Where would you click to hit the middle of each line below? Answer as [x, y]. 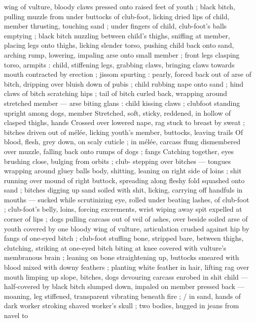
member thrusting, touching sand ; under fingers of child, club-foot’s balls [115, 26]
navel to [16, 315]
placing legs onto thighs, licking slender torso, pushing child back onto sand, [119, 45]
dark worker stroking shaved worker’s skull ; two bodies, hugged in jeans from [122, 306]
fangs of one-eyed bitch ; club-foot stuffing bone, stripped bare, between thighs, [124, 238]
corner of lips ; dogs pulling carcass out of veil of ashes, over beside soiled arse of [126, 219]
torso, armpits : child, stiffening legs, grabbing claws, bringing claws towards [119, 64]
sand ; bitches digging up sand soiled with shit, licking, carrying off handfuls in [123, 190]
